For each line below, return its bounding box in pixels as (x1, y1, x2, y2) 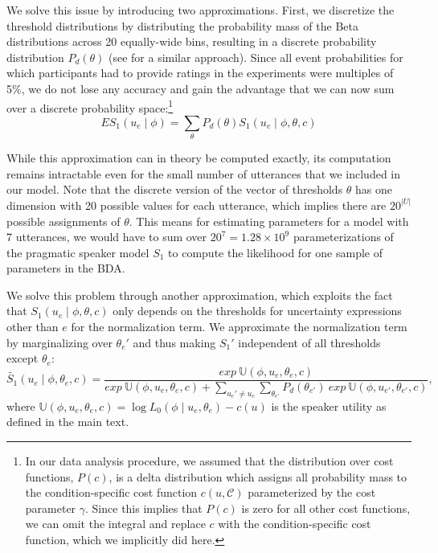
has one (355, 181, 393, 198)
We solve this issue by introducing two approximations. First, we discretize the (6, 2, 395, 18)
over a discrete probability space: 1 (6, 96, 174, 116)
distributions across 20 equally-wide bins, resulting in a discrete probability (6, 33, 377, 50)
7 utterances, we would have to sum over (6, 228, 207, 245)
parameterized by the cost (248, 484, 376, 501)
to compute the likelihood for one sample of (168, 244, 383, 260)
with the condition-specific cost (218, 515, 371, 532)
